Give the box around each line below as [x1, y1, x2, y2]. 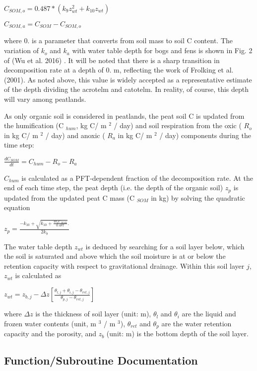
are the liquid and [182, 308, 236, 319]
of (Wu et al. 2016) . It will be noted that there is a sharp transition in [4, 55, 220, 65]
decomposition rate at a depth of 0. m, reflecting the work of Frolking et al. [4, 65, 234, 75]
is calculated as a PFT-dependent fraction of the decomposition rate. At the [21, 172, 253, 183]
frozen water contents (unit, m [4, 318, 97, 328]
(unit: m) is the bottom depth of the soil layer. [106, 328, 249, 339]
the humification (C [4, 120, 64, 131]
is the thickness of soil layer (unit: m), [35, 308, 151, 319]
